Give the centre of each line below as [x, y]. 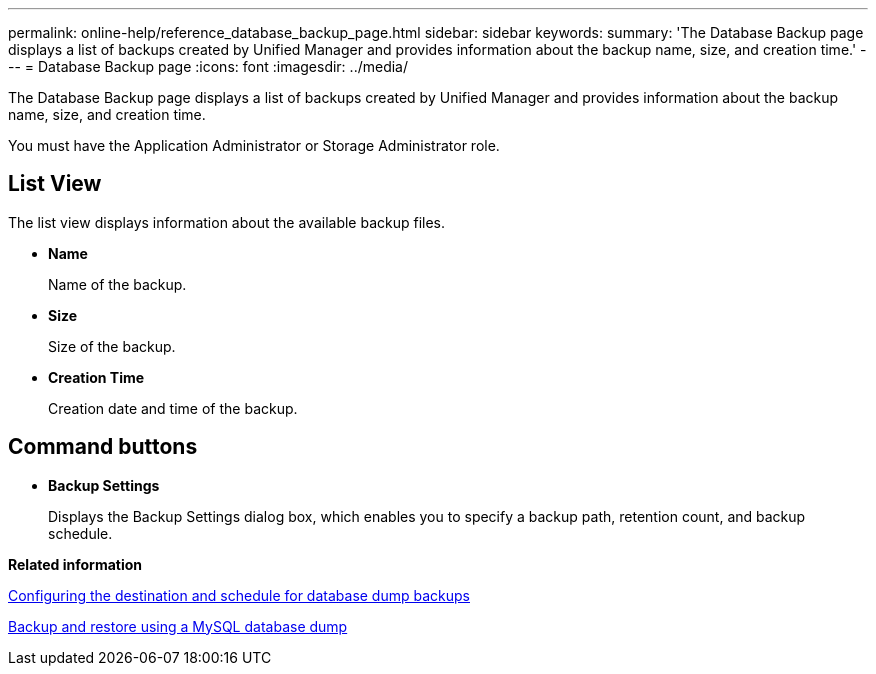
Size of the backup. [112, 346]
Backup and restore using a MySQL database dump [178, 626]
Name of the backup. [117, 284]
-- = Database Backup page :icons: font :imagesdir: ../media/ [208, 66]
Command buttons [103, 447]
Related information [75, 564]
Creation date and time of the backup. [173, 408]
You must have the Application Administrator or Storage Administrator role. [254, 145]
